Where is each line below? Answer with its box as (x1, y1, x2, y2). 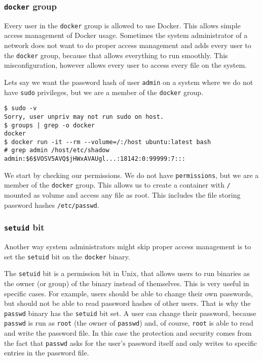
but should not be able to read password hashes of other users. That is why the (4, 298, 251, 308)
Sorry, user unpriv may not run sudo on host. (4, 113, 164, 120)
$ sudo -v (4, 105, 37, 112)
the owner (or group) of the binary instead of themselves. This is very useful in (4, 278, 249, 289)
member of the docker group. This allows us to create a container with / (4, 179, 231, 190)
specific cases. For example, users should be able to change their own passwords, (4, 288, 253, 298)
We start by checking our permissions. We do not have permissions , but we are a (4, 169, 259, 180)
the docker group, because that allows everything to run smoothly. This (4, 50, 228, 60)
